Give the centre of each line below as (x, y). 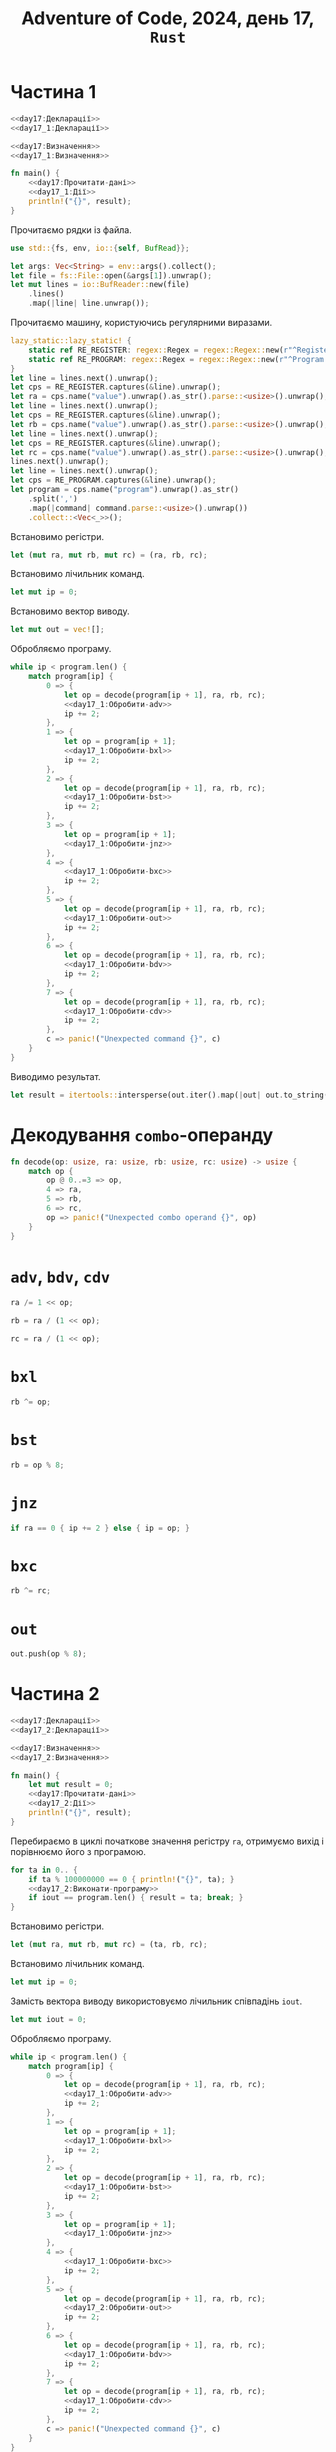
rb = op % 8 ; (37, 1465)
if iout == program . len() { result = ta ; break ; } (136, 1898)
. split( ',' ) (53, 498)
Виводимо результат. (56, 1076)
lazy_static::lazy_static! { (71, 341)
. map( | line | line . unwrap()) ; (89, 303)
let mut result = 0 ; (71, 1785)
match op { (51, 1171)
